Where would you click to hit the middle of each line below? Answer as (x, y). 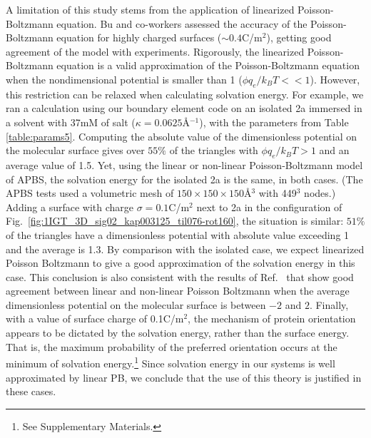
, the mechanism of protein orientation (272, 319)
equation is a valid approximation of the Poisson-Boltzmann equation (208, 65)
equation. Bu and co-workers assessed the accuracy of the (182, 23)
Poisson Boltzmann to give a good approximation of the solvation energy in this (181, 263)
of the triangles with (214, 150)
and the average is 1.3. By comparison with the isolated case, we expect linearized (185, 249)
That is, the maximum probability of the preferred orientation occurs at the (172, 346)
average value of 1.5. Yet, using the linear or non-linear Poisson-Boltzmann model (184, 164)
